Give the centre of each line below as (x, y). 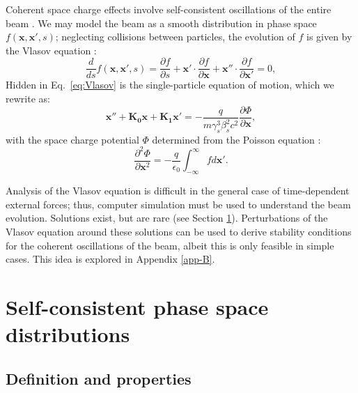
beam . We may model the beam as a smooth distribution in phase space (161, 23)
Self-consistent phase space (137, 306)
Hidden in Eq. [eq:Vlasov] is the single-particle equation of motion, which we (170, 85)
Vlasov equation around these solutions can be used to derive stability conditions (179, 231)
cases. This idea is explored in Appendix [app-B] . (110, 259)
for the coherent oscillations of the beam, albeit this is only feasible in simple (170, 245)
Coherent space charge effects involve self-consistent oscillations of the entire (169, 9)
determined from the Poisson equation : (236, 139)
